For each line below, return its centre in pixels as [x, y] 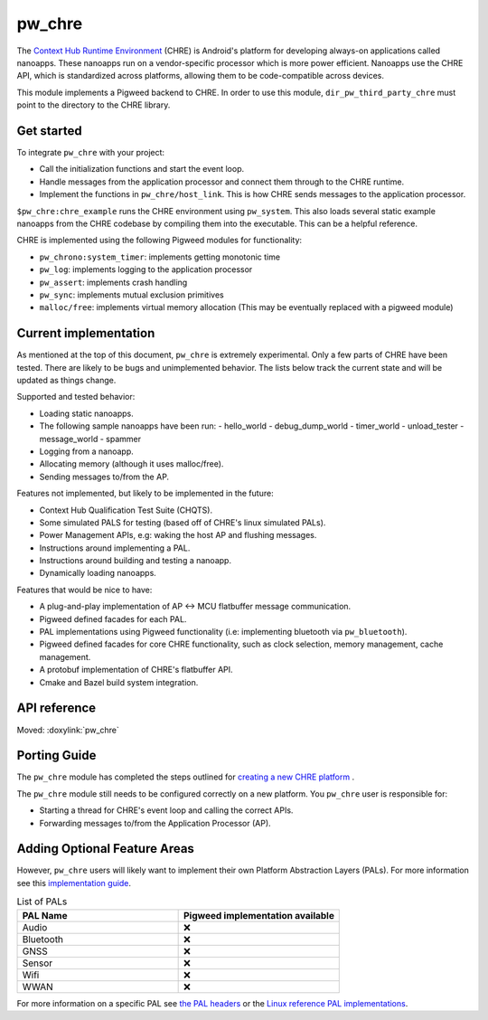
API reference [56, 708]
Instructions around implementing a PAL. [115, 548]
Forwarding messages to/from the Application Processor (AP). [155, 823]
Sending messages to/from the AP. [104, 477]
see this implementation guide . [74, 883]
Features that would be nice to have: [84, 590]
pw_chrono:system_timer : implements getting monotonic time [160, 257]
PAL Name [45, 915]
